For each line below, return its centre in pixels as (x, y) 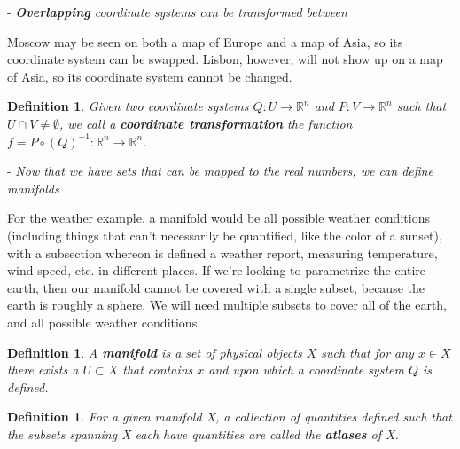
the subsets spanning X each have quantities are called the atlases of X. (203, 433)
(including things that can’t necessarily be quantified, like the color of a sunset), (225, 235)
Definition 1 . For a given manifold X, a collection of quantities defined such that (230, 417)
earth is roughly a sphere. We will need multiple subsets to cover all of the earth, (227, 305)
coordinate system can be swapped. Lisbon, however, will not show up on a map (225, 59)
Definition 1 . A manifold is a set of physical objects (155, 352)
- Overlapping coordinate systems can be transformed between (177, 12)
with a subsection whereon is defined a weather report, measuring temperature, (222, 252)
